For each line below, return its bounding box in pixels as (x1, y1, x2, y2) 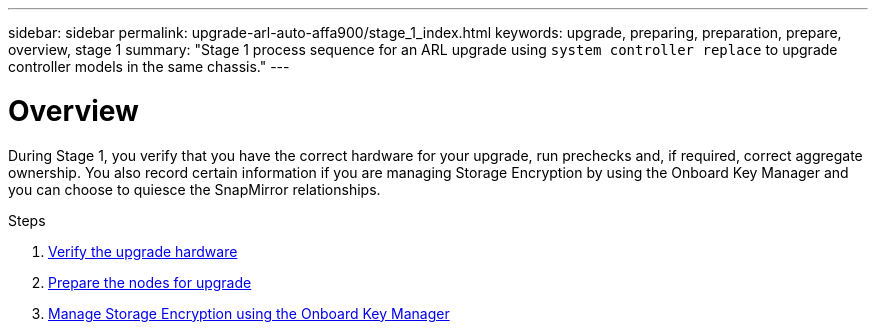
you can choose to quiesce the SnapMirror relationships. (8, 180, 381, 198)
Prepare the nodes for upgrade (48, 273, 252, 291)
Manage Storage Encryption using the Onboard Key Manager (48, 304, 450, 322)
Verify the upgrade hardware (48, 242, 238, 260)
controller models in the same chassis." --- (8, 58, 290, 75)
